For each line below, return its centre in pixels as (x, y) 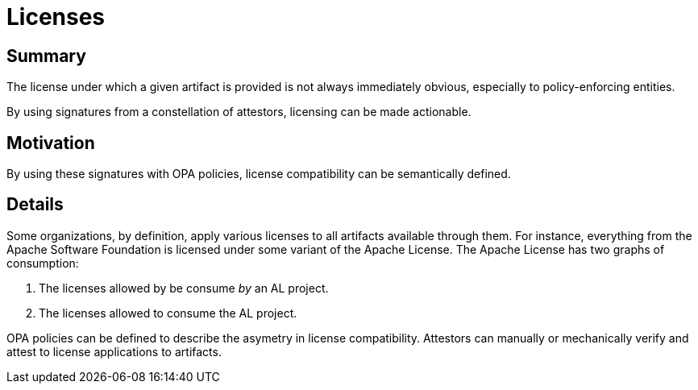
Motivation (51, 143)
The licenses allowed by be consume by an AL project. (184, 288)
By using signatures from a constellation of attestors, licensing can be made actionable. (239, 112)
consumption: (43, 263)
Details (35, 205)
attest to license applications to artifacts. (114, 351)
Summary (46, 56)
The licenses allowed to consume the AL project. (168, 313)
